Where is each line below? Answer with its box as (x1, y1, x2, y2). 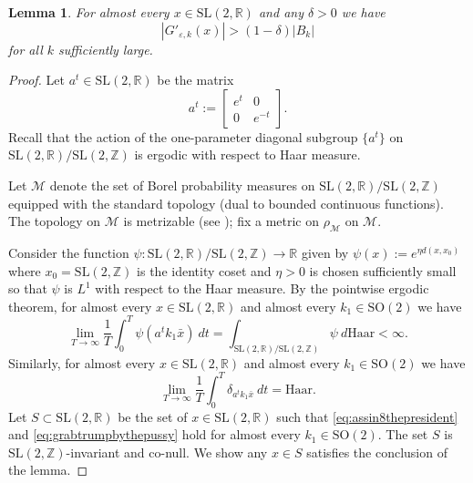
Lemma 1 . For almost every (8, 3, 170, 21)
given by (301, 242, 349, 262)
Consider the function (8, 242, 129, 262)
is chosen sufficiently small (309, 261, 457, 280)
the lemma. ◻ (8, 460, 88, 479)
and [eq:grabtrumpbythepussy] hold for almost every (8, 425, 301, 444)
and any (258, 3, 303, 21)
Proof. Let (8, 70, 65, 89)
